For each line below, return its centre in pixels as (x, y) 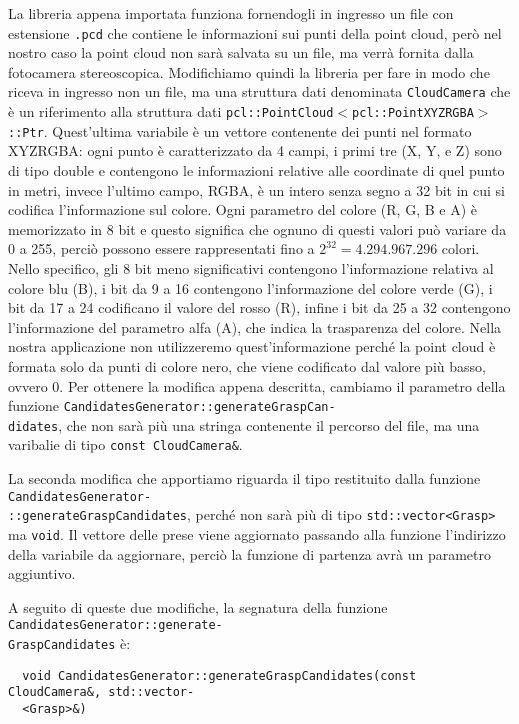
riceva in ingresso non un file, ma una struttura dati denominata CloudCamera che (259, 91)
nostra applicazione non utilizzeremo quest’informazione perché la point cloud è (252, 346)
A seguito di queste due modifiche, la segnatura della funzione (198, 606)
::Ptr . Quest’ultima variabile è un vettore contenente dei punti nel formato (240, 130)
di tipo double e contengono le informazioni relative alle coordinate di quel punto (256, 170)
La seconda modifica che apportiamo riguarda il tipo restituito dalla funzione (244, 478)
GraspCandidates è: (69, 643)
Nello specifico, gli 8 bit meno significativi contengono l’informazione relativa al (251, 267)
